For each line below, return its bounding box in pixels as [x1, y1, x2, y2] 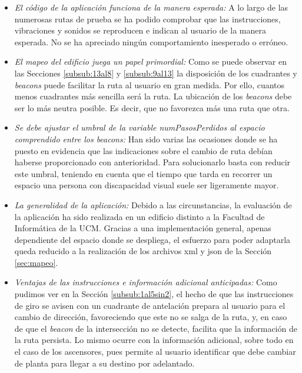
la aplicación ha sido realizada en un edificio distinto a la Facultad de [14, 210, 265, 222]
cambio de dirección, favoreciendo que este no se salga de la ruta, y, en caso [14, 311, 287, 323]
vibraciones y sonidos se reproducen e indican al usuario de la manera [14, 24, 266, 36]
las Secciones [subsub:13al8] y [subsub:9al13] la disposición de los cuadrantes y [14, 66, 297, 79]
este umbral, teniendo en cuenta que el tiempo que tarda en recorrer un [14, 167, 273, 179]
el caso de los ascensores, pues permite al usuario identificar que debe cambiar [14, 345, 296, 358]
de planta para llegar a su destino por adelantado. [14, 357, 195, 369]
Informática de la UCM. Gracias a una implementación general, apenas [14, 222, 271, 234]
